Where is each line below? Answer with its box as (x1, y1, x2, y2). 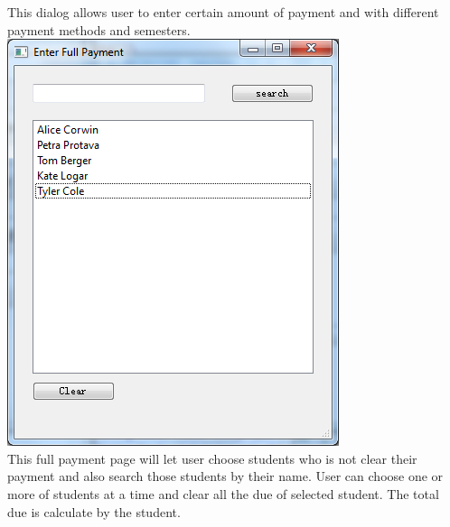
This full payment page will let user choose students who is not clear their (7, 448, 417, 467)
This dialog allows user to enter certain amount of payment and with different (7, 3, 439, 21)
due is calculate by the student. (7, 502, 181, 521)
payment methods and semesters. (7, 20, 191, 39)
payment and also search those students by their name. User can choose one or (7, 467, 444, 485)
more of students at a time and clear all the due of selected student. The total (7, 484, 439, 503)
